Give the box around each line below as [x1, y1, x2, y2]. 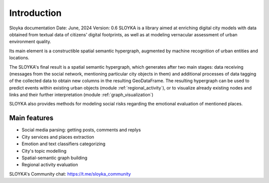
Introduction [9, 7, 62, 18]
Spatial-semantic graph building [21, 155, 88, 161]
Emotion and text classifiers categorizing [21, 141, 106, 147]
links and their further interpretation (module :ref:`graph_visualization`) [9, 92, 154, 98]
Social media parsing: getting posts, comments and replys [21, 127, 141, 133]
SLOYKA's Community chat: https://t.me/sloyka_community [9, 171, 132, 177]
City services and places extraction [21, 134, 95, 140]
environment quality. [9, 39, 52, 45]
